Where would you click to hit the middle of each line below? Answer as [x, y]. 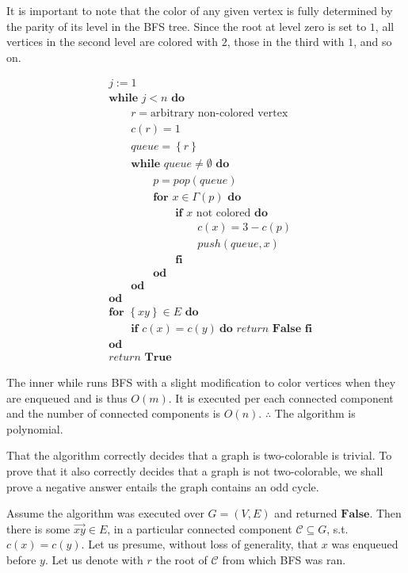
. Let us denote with [94, 559]
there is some [38, 528]
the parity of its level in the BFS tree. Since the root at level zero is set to [187, 26]
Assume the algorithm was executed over [105, 513]
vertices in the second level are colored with [112, 42]
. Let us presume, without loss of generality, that [200, 544]
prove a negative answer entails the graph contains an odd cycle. [163, 486]
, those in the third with [286, 42]
